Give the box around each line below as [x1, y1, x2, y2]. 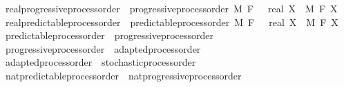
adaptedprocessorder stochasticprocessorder [5, 55, 196, 69]
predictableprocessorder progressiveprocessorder [5, 28, 214, 42]
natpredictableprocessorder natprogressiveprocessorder [5, 68, 242, 82]
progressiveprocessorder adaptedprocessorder [5, 41, 201, 55]
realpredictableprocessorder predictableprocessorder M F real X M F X [5, 14, 338, 29]
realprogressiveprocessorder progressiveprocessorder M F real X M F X [5, 1, 338, 15]
